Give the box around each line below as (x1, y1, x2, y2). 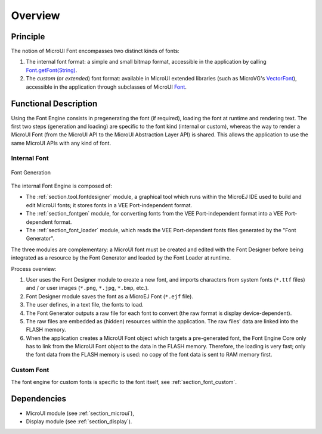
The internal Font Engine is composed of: (11, 182, 113, 190)
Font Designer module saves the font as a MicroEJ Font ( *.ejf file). (26, 292, 194, 300)
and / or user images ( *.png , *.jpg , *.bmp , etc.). (26, 285, 149, 292)
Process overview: (11, 265, 57, 272)
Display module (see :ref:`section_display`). (26, 417, 132, 425)
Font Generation (11, 168, 51, 176)
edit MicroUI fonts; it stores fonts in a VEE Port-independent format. (26, 201, 193, 208)
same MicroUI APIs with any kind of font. (11, 139, 112, 146)
